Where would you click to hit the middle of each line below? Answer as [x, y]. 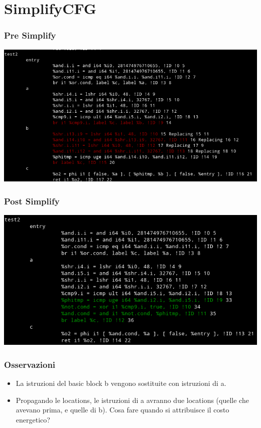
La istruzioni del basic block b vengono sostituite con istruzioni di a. [121, 383]
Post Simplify [32, 201]
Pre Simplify [30, 35]
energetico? [33, 419]
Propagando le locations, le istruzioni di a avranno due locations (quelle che [132, 400]
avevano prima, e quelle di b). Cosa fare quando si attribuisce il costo [122, 410]
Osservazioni [30, 364]
